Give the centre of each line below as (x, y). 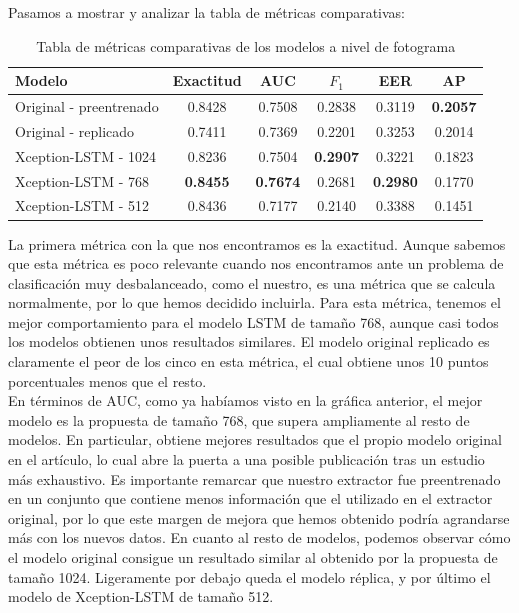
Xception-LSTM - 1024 (85, 155)
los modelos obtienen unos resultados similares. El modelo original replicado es (249, 341)
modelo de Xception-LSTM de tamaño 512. (141, 596)
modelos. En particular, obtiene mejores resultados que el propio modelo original (255, 439)
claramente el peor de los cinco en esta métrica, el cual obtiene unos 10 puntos (248, 361)
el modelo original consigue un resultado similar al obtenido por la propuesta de (253, 557)
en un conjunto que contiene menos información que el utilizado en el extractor (250, 498)
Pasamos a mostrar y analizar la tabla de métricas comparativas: (207, 12)
